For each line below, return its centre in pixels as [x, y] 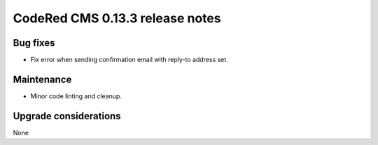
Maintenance [42, 79]
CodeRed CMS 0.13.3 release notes [117, 18]
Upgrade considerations [67, 116]
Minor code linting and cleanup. [76, 96]
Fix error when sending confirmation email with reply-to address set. [129, 60]
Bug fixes [34, 43]
